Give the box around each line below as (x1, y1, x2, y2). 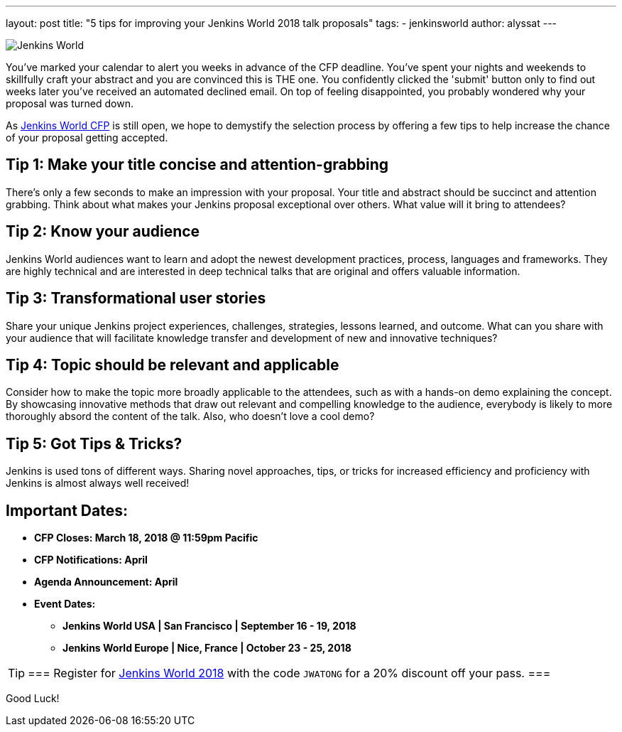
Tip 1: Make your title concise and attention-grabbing (6, 156, 389, 174)
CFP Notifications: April (34, 554, 148, 566)
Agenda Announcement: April (34, 576, 178, 588)
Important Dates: (6, 501, 128, 520)
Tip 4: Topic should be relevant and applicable (6, 355, 339, 374)
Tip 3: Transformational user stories (6, 289, 266, 308)
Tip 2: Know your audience (6, 222, 200, 241)
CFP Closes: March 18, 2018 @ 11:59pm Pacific (34, 532, 258, 544)
